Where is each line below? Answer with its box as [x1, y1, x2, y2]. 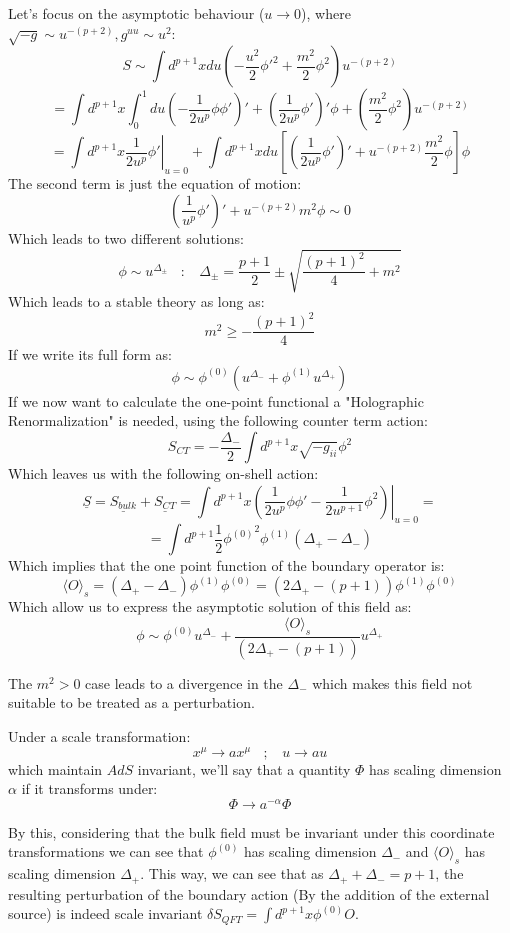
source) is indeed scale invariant [8, 903, 203, 924]
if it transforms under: [21, 778, 158, 799]
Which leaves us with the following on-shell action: [8, 463, 319, 484]
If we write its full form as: [8, 344, 172, 365]
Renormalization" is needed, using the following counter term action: [8, 410, 428, 431]
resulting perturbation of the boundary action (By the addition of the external [8, 883, 490, 904]
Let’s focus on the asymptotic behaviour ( [8, 3, 265, 23]
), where [301, 3, 351, 23]
